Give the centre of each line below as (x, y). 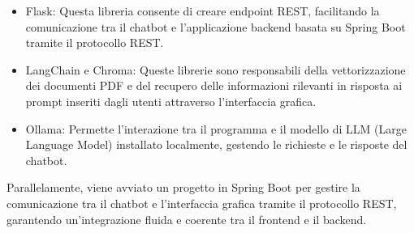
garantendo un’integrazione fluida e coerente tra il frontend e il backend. (187, 219)
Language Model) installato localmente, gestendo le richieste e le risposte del (216, 144)
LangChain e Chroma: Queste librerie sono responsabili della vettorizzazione (216, 69)
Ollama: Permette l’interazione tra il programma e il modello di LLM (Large (216, 128)
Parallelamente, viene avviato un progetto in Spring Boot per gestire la (183, 187)
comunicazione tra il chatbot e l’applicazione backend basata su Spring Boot (216, 26)
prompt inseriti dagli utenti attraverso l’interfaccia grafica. (171, 101)
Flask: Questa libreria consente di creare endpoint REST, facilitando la (203, 11)
